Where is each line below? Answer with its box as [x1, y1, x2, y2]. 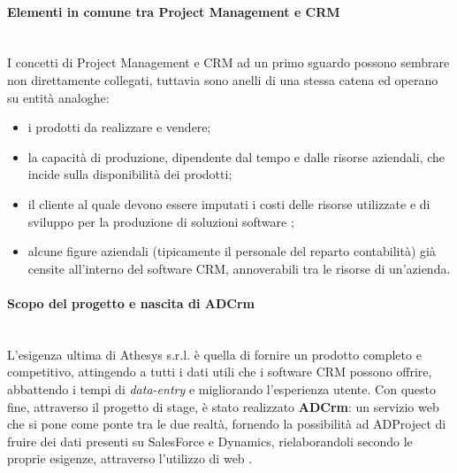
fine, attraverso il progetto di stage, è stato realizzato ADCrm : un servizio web [7, 397, 439, 415]
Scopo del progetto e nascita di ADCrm [7, 293, 255, 312]
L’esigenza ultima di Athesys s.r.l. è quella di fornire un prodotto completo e [7, 345, 422, 363]
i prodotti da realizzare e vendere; [27, 118, 211, 136]
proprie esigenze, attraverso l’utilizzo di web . [7, 449, 253, 468]
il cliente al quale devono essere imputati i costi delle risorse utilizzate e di [27, 194, 430, 213]
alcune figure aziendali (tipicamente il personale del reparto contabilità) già [27, 242, 436, 260]
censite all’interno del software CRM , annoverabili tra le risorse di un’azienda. [27, 259, 451, 277]
